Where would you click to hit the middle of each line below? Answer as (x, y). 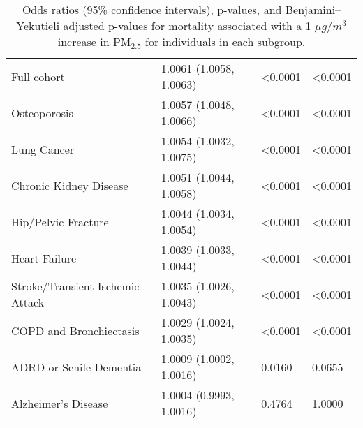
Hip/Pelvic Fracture (60, 221)
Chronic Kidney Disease (70, 185)
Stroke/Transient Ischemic (75, 286)
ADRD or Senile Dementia (76, 367)
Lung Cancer (43, 149)
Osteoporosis (42, 112)
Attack (28, 302)
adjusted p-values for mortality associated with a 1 (187, 25)
